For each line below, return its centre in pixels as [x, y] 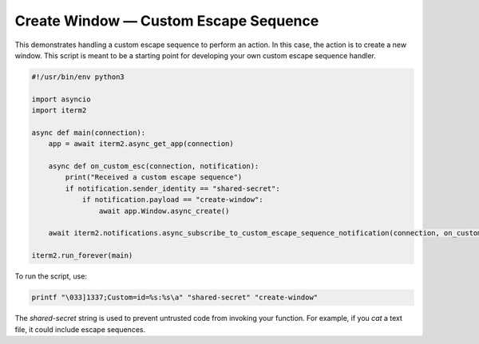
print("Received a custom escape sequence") [154, 177]
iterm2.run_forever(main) [82, 256]
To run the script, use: [51, 276]
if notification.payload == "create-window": [172, 200]
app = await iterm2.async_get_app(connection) [141, 144]
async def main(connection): [89, 132]
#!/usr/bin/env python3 [78, 77]
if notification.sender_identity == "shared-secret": [172, 188]
